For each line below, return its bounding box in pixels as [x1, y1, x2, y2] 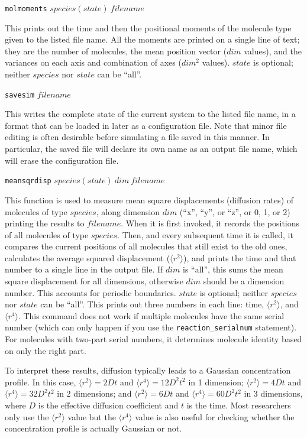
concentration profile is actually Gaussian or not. [5, 422, 182, 434]
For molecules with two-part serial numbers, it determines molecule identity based [5, 333, 302, 345]
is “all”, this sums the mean [183, 263, 283, 275]
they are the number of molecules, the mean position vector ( [5, 44, 227, 57]
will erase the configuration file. [5, 154, 119, 166]
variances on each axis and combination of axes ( [5, 56, 182, 69]
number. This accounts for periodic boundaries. [5, 286, 176, 299]
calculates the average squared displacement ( [5, 251, 170, 264]
